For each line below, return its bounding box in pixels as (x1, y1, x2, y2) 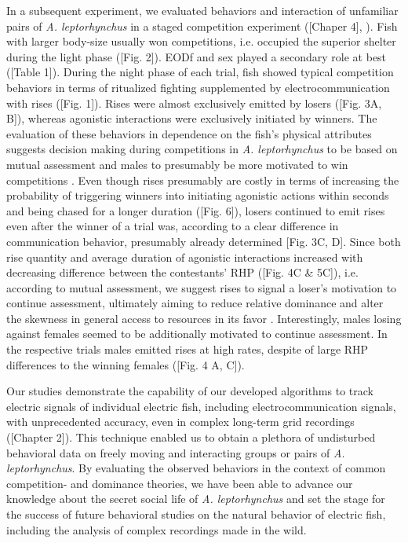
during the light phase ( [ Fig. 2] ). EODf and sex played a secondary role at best (6, 48, 387, 64)
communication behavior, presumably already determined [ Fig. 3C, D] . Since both (6, 233, 401, 249)
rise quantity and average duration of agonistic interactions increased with (6, 248, 363, 265)
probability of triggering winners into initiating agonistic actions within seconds (6, 187, 389, 204)
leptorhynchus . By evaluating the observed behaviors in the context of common (6, 460, 386, 476)
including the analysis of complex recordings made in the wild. (6, 521, 307, 537)
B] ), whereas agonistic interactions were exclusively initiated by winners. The (6, 110, 377, 127)
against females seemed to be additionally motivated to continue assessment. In (6, 325, 388, 342)
